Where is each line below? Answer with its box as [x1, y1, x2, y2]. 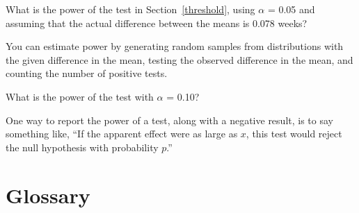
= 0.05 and [267, 2, 315, 16]
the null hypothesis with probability [6, 139, 159, 154]
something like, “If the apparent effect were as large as [6, 126, 238, 141]
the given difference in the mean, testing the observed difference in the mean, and [6, 52, 353, 67]
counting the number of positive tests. [6, 66, 168, 80]
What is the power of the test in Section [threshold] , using [6, 2, 255, 16]
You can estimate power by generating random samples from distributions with [6, 39, 344, 53]
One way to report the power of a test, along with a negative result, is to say [6, 112, 333, 127]
